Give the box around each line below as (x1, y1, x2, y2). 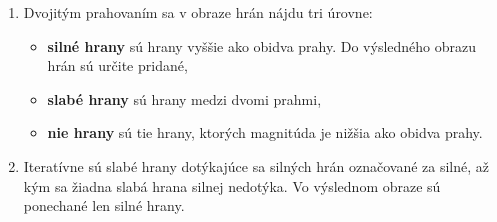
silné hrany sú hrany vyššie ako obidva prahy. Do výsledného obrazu (47, 35, 477, 56)
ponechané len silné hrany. (23, 195, 185, 216)
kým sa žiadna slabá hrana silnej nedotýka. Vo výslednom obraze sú (23, 175, 441, 196)
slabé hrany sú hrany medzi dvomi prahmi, (47, 88, 322, 109)
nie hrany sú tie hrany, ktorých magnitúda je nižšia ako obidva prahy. (47, 122, 483, 143)
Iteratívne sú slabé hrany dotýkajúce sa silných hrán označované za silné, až (23, 155, 490, 176)
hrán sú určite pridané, (47, 55, 188, 76)
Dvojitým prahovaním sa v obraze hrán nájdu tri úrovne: (23, 2, 373, 22)
